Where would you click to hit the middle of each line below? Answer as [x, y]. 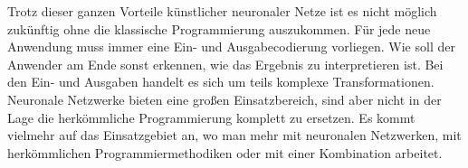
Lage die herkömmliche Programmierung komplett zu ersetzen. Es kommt [211, 117]
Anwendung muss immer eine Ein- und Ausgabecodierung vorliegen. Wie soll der [231, 47]
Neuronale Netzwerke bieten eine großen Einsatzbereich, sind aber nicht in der [224, 99]
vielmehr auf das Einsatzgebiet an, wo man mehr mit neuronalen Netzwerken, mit [234, 135]
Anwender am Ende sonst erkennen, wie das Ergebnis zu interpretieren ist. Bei [225, 64]
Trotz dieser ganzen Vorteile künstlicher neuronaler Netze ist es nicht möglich [222, 11]
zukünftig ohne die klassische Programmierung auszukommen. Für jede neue [219, 28]
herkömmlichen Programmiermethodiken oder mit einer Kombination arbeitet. [225, 152]
